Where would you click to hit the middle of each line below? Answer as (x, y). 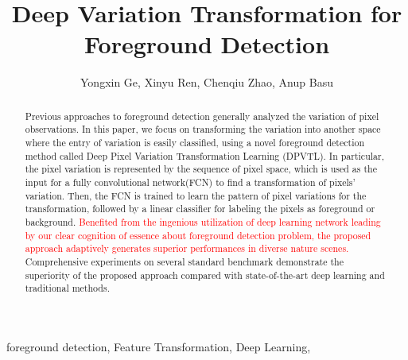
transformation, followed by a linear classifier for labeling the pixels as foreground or (200, 209)
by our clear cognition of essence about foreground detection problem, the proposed (198, 235)
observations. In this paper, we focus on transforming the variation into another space (203, 129)
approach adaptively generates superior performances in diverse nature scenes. (187, 248)
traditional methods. (67, 288)
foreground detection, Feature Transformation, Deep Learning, (159, 346)
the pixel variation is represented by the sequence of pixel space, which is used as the (201, 169)
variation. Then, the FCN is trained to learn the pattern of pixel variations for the (196, 195)
